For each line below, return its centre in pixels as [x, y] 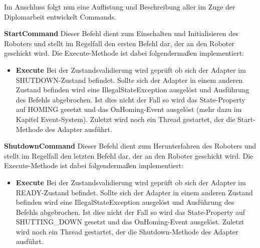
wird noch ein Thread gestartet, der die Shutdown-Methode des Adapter [127, 231]
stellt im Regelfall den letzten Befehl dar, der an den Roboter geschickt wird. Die [129, 155]
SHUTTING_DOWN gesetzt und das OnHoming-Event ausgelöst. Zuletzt [130, 222]
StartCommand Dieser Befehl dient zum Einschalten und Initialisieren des [121, 33]
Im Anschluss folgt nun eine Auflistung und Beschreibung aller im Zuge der [120, 7]
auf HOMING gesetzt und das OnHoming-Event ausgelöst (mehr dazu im [129, 109]
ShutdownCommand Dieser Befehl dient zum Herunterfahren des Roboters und [130, 146]
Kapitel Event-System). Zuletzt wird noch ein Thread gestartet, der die [125, 119]
